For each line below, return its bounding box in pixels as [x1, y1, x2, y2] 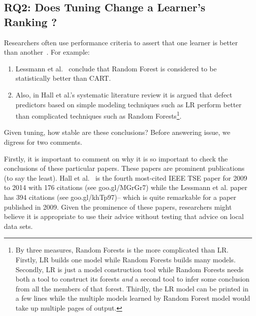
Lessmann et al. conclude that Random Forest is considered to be [15, 63, 217, 73]
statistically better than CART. [15, 73, 111, 83]
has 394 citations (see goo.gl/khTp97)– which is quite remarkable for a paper [4, 191, 236, 202]
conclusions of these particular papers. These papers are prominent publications [4, 163, 245, 173]
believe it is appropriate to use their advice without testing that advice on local [4, 211, 244, 221]
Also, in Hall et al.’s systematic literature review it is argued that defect [15, 89, 232, 99]
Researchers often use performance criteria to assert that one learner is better [4, 37, 238, 47]
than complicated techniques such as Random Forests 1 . [15, 109, 182, 121]
